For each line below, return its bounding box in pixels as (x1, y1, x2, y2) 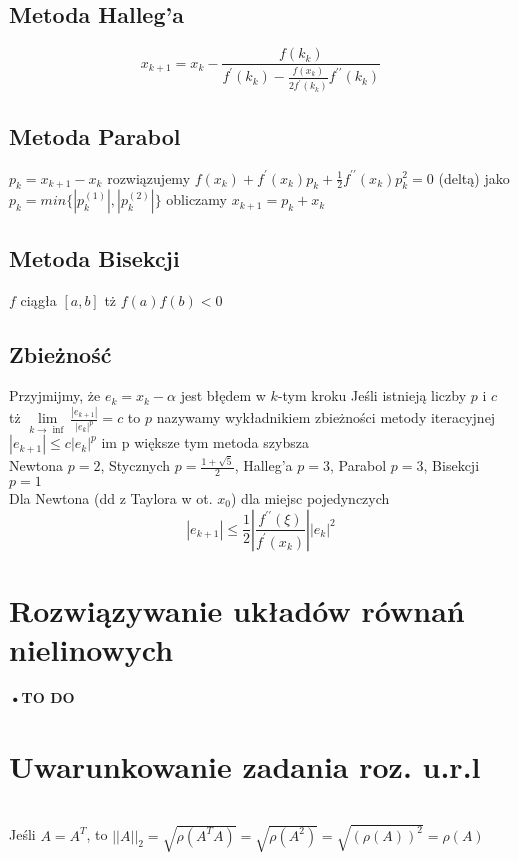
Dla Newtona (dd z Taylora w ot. (9, 488, 213, 509)
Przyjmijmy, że (9, 385, 101, 406)
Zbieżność (9, 338, 112, 369)
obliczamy (166, 189, 227, 210)
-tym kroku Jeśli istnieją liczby (277, 385, 467, 406)
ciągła (20, 289, 57, 310)
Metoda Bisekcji (9, 242, 180, 273)
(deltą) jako (438, 167, 510, 188)
